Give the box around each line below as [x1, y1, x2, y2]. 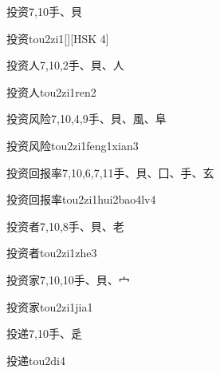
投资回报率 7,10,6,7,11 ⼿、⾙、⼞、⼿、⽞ [6, 164, 214, 181]
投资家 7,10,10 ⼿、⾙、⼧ [6, 271, 130, 288]
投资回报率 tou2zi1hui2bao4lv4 [6, 191, 156, 208]
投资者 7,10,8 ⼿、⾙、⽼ [6, 217, 124, 234]
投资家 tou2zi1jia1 [6, 298, 93, 315]
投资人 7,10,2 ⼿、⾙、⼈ [6, 57, 124, 73]
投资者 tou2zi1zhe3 [6, 244, 97, 261]
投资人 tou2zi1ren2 [6, 83, 96, 100]
